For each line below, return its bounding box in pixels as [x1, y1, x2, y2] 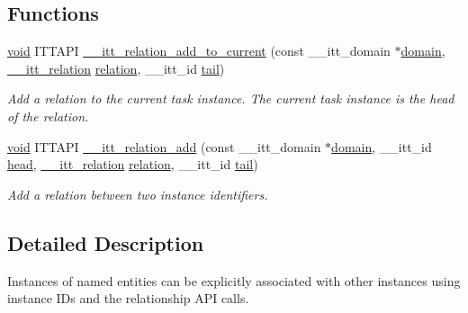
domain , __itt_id [331, 137, 432, 156]
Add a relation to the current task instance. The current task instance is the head [7, 89, 454, 108]
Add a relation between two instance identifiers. [7, 184, 268, 203]
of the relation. [7, 106, 89, 125]
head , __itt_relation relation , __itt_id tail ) [7, 155, 258, 174]
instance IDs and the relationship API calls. [7, 289, 249, 308]
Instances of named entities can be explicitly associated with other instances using [7, 271, 461, 290]
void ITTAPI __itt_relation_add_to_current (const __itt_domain [7, 41, 391, 60]
